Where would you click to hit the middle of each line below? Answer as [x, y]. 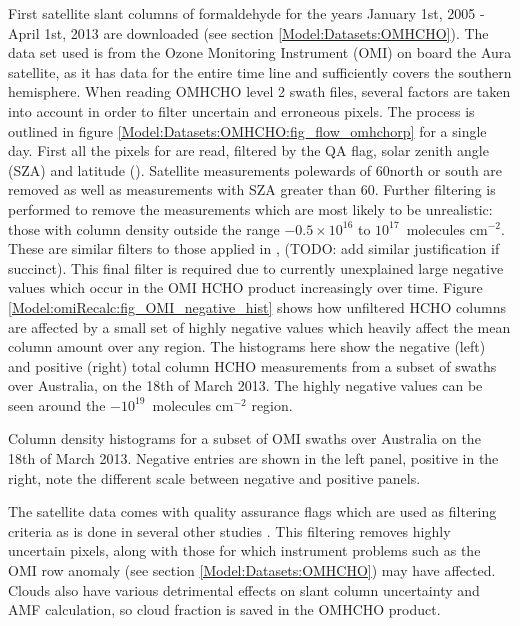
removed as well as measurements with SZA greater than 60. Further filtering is [252, 189]
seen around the [57, 404]
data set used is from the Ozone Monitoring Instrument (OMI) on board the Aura [260, 52]
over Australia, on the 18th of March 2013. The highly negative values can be [245, 385]
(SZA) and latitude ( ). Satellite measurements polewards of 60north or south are [255, 169]
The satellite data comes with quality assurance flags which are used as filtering [252, 511]
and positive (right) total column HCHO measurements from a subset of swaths [252, 365]
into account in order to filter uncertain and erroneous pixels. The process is [241, 110]
